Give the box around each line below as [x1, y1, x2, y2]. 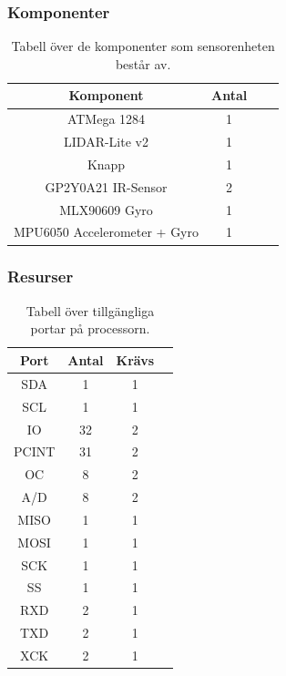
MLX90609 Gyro [59, 200, 153, 219]
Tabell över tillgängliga [26, 301, 155, 320]
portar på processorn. [30, 319, 150, 338]
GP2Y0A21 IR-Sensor [45, 177, 168, 196]
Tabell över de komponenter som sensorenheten [11, 36, 275, 56]
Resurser [7, 265, 74, 288]
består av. [115, 54, 171, 73]
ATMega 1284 [66, 109, 146, 128]
